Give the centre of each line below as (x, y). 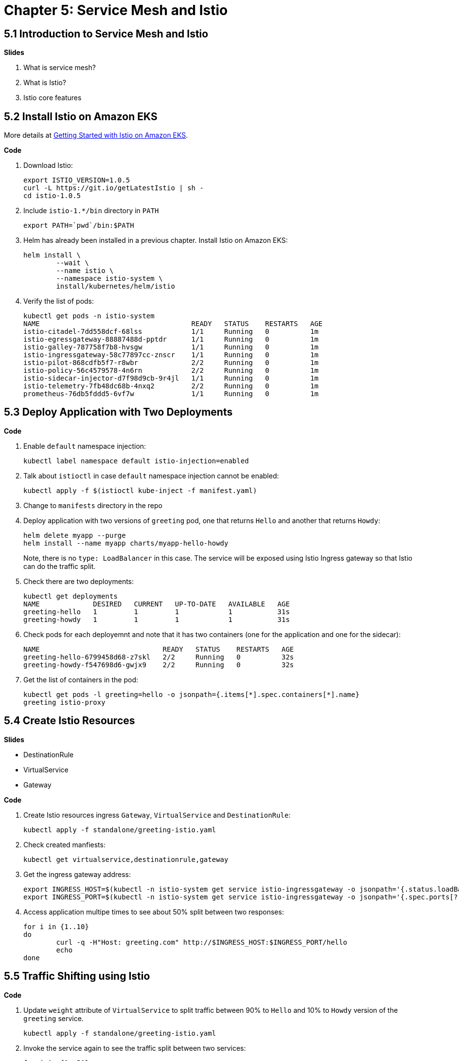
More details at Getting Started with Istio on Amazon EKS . (96, 135)
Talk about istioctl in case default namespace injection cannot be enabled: (151, 476)
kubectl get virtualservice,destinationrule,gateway (126, 859)
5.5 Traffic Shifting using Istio (77, 976)
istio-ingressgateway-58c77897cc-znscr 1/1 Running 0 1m (171, 355)
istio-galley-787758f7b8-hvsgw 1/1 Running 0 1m (171, 347)
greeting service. (53, 1018)
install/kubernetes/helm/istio (115, 286)
